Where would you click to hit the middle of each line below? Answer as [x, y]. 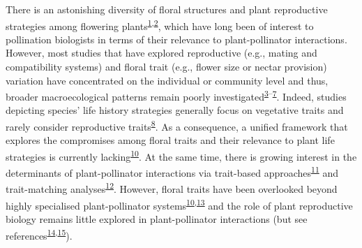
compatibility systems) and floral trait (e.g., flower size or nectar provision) [166, 67]
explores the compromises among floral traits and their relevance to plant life [170, 140]
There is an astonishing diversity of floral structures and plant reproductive [167, 9]
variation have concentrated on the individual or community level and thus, [167, 80]
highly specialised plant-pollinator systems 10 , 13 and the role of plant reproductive [179, 204]
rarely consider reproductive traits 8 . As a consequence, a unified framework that [177, 125]
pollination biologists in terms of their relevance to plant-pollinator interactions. [176, 39]
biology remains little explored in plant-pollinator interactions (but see [157, 218]
